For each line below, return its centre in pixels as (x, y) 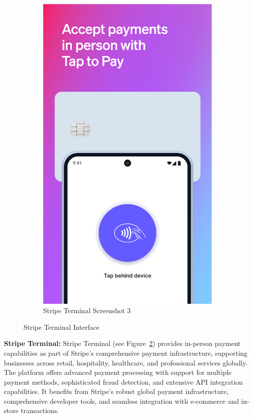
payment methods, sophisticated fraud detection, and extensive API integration (124, 381)
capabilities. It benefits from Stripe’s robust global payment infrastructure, (116, 391)
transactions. (40, 410)
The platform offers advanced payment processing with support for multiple (118, 372)
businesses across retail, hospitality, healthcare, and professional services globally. (126, 362)
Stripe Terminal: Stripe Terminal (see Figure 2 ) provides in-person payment (122, 343)
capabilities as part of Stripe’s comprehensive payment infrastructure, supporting (126, 353)
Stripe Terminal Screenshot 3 (87, 310)
